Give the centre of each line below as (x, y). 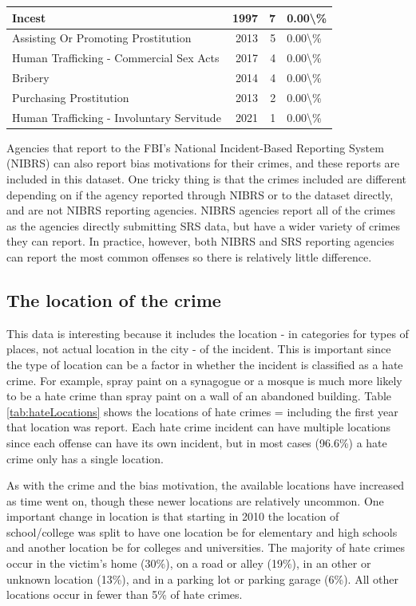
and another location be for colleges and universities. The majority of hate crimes (206, 547)
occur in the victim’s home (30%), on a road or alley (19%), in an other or (189, 563)
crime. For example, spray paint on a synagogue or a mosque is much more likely (204, 380)
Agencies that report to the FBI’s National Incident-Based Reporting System (195, 147)
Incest (29, 17)
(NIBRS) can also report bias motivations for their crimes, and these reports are (203, 163)
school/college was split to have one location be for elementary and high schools (202, 531)
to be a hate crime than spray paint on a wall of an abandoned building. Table (199, 396)
